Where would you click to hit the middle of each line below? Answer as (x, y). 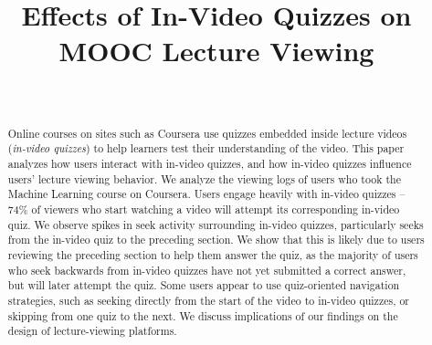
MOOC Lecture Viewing (216, 51)
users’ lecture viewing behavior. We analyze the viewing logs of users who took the (204, 178)
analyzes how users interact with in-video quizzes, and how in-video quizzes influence (210, 164)
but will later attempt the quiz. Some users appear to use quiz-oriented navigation (204, 285)
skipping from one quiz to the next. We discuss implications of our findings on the (203, 315)
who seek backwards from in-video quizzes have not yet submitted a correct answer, (207, 270)
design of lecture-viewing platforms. (92, 331)
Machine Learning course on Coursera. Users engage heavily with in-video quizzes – (206, 194)
